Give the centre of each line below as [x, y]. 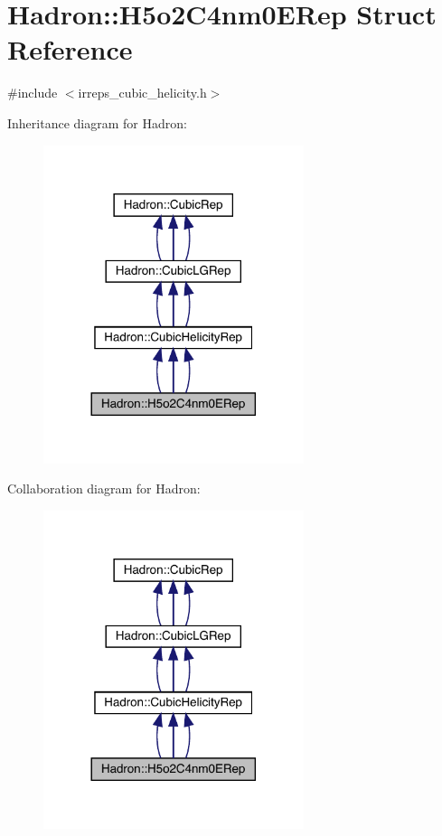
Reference [70, 49]
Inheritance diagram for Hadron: [97, 122]
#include [33, 93]
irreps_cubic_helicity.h [142, 93]
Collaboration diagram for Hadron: [104, 488]
